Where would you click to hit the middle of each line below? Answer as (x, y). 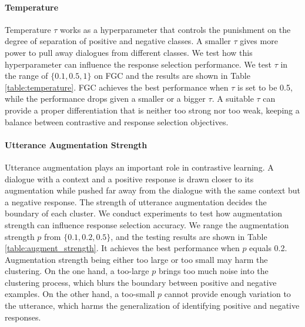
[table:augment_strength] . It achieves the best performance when (122, 248)
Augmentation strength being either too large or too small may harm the (136, 259)
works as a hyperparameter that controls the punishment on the (175, 29)
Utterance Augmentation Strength (76, 144)
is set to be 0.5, (265, 87)
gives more (259, 41)
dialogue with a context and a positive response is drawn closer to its (129, 178)
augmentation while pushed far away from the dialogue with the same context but (153, 190)
